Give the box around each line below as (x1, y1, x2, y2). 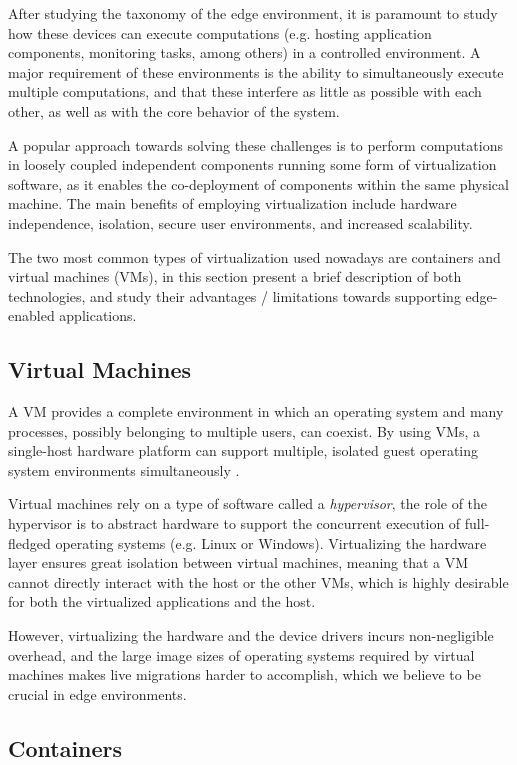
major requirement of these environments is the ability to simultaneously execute (8, 61, 504, 82)
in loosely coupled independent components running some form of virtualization (8, 154, 497, 175)
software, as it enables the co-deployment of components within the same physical (8, 173, 509, 194)
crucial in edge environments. (8, 683, 187, 704)
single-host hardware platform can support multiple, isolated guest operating (8, 440, 479, 461)
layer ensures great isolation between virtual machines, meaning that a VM (8, 552, 469, 573)
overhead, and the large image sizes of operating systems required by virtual (8, 644, 475, 665)
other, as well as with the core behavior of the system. (8, 100, 340, 121)
